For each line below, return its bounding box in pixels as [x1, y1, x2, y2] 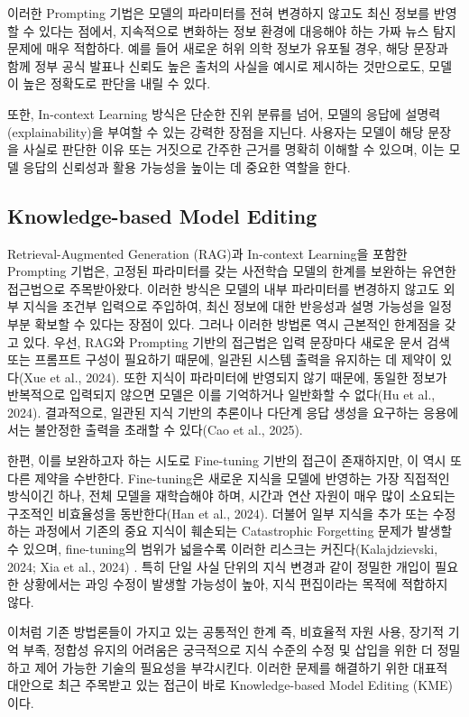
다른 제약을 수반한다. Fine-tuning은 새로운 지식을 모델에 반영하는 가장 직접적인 [7, 468, 450, 487]
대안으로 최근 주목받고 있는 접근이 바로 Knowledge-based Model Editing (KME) [7, 676, 453, 694]
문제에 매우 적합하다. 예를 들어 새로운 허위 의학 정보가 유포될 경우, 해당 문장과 [7, 39, 448, 58]
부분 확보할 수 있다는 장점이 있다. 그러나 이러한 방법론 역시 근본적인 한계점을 [7, 314, 441, 333]
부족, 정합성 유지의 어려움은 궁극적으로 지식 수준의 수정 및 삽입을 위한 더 [23, 640, 433, 659]
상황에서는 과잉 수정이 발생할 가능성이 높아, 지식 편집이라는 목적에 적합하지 [23, 575, 448, 593]
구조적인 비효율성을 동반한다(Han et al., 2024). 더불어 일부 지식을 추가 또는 [7, 503, 429, 522]
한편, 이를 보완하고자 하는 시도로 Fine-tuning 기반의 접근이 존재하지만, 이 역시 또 [7, 451, 462, 470]
